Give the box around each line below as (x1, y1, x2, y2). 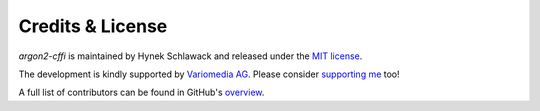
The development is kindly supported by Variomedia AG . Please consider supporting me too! (18, 68, 400, 80)
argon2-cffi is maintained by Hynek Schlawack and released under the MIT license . (18, 50, 363, 62)
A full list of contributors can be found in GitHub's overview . (18, 86, 265, 99)
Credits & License (18, 15, 168, 37)
